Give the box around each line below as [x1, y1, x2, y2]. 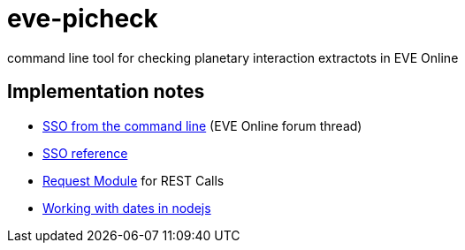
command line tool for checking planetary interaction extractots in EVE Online [7, 49, 459, 65]
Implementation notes [7, 80, 205, 103]
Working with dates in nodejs [42, 200, 211, 216]
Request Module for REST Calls [42, 172, 225, 188]
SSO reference [42, 145, 128, 161]
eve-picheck [7, 4, 158, 34]
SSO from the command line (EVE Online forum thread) [42, 117, 362, 133]
